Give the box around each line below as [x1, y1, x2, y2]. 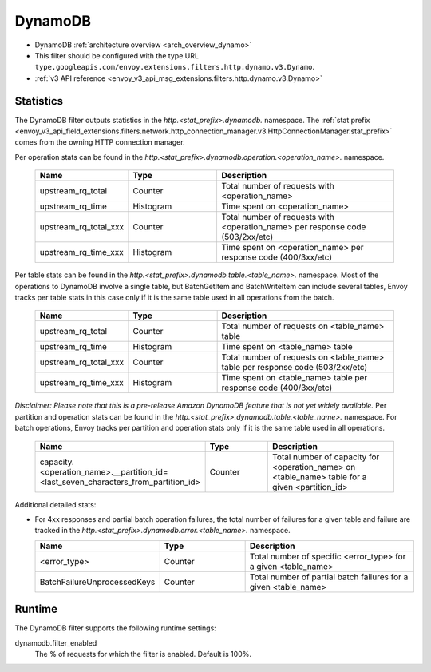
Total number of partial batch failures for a [249, 571, 409, 583]
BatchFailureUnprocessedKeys [39, 576, 156, 587]
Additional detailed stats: [14, 499, 97, 509]
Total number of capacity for [272, 451, 380, 463]
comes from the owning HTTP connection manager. [14, 137, 185, 147]
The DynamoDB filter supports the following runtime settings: [14, 623, 217, 633]
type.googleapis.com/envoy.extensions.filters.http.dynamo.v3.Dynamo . [34, 62, 315, 72]
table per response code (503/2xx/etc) [221, 362, 368, 373]
